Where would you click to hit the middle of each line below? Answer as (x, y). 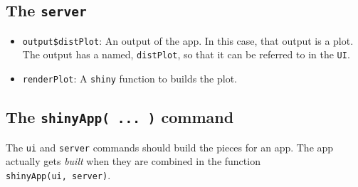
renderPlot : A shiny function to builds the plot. (130, 79)
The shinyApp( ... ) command (120, 117)
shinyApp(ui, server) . (58, 175)
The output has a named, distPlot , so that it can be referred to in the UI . (186, 54)
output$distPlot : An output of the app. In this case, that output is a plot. (188, 40)
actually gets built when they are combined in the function (133, 161)
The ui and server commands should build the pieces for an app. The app (170, 147)
